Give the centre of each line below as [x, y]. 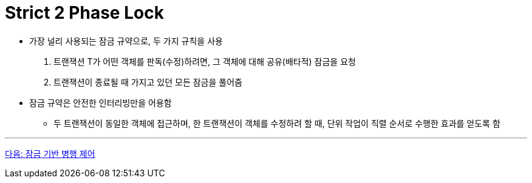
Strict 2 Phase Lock [84, 13]
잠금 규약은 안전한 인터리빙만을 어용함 [101, 102]
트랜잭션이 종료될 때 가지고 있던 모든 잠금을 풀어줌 [148, 82]
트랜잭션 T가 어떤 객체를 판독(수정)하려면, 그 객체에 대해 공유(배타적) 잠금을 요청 [205, 61]
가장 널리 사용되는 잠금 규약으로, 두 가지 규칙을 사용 [126, 41]
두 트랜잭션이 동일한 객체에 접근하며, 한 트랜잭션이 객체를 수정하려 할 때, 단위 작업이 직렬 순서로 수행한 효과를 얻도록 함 [277, 123]
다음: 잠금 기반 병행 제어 [50, 153]
